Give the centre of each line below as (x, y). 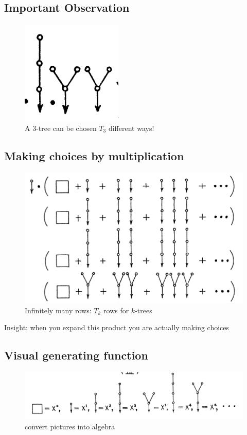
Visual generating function (76, 355)
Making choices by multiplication (94, 155)
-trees (144, 310)
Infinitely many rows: (58, 310)
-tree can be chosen (66, 128)
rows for (116, 310)
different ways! (131, 128)
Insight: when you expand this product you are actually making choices (117, 327)
